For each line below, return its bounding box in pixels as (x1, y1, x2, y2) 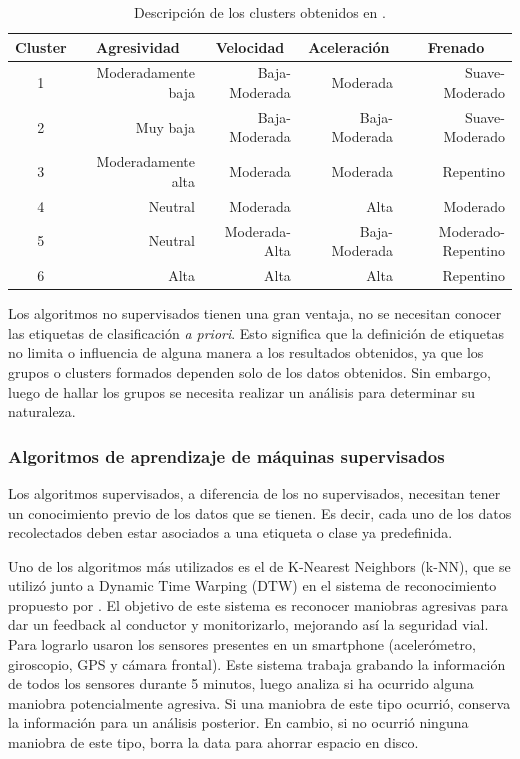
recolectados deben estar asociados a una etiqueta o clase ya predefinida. (8, 522, 453, 543)
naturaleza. (8, 401, 76, 422)
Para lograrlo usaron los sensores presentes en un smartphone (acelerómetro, (8, 634, 476, 655)
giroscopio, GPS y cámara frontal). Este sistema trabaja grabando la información (8, 653, 506, 674)
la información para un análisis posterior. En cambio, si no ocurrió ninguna (8, 712, 469, 733)
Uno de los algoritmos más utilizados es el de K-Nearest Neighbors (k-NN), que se (8, 555, 511, 576)
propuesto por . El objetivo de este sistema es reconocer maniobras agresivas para (8, 594, 508, 615)
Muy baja (135, 116, 195, 137)
